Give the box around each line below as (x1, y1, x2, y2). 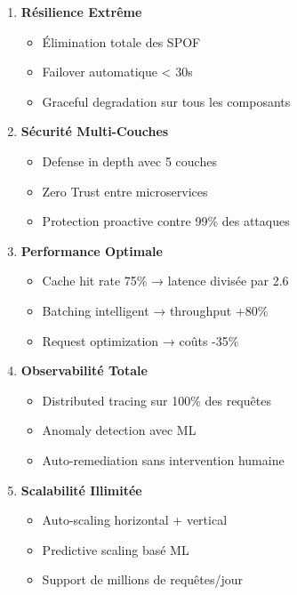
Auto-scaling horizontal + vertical (42, 511, 228, 529)
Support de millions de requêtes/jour (42, 570, 244, 589)
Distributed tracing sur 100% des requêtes (42, 390, 271, 409)
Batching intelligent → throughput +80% (42, 301, 269, 319)
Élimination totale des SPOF (42, 32, 201, 51)
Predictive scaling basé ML (42, 540, 189, 559)
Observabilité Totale (20, 361, 148, 380)
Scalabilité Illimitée (20, 480, 142, 499)
